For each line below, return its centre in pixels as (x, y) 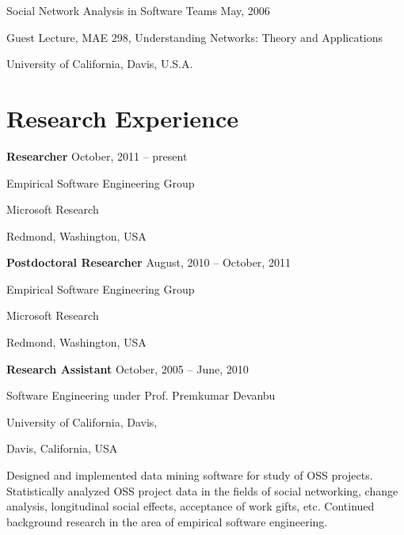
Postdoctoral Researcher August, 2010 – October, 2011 (149, 262)
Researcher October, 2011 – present (97, 156)
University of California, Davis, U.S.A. (100, 64)
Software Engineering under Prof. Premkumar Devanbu (141, 395)
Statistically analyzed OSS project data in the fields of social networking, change (202, 490)
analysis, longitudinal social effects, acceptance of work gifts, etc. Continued (191, 506)
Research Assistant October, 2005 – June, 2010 (128, 368)
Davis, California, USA (62, 448)
